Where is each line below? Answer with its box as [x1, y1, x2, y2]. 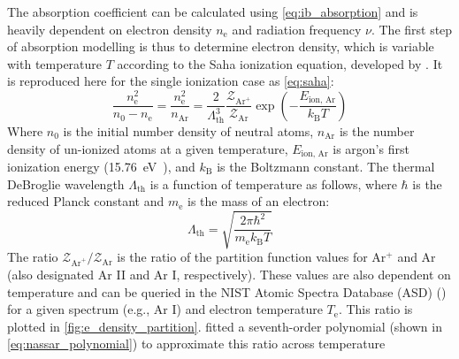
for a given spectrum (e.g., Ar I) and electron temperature [7, 300, 323, 318]
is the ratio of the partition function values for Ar [117, 248, 386, 266]
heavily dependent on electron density [7, 19, 212, 38]
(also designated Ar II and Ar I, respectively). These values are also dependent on [7, 265, 451, 284]
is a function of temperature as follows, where [149, 174, 397, 193]
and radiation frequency [232, 19, 362, 38]
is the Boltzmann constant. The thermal [217, 157, 435, 175]
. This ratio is [338, 300, 413, 318]
